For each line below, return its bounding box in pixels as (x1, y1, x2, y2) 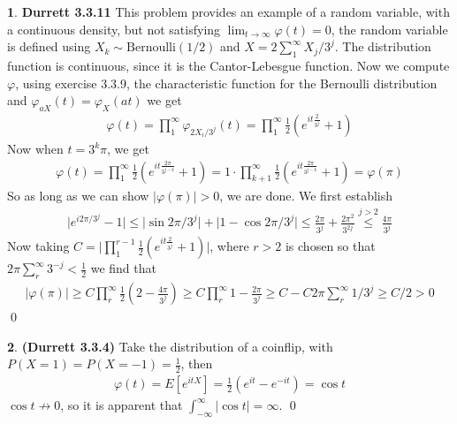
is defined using (7, 37, 91, 56)
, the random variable (331, 19, 448, 38)
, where (209, 237, 249, 255)
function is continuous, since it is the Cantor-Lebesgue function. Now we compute (7, 56, 450, 74)
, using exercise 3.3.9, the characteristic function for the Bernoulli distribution (15, 73, 438, 92)
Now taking (7, 237, 70, 255)
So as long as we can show (7, 185, 149, 204)
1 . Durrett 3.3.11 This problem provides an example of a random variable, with (7, 3, 450, 20)
